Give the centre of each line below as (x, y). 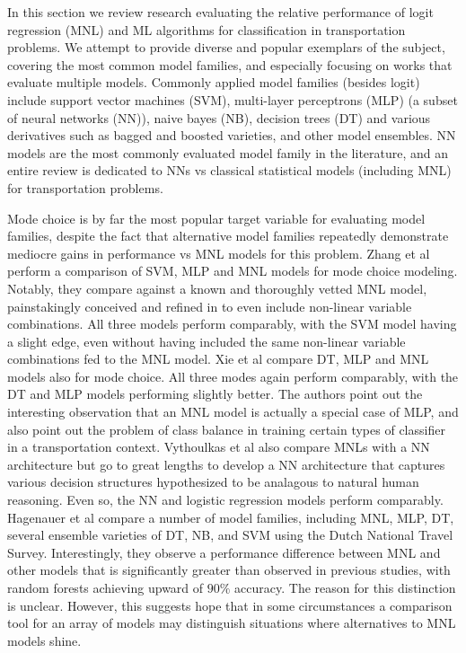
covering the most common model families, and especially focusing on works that (230, 64)
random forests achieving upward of (106, 587)
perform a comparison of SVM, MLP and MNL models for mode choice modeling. (233, 271)
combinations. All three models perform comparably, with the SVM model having (232, 324)
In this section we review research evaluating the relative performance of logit (220, 12)
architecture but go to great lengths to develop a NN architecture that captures (226, 464)
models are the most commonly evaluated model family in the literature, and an (228, 152)
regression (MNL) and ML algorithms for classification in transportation (207, 29)
